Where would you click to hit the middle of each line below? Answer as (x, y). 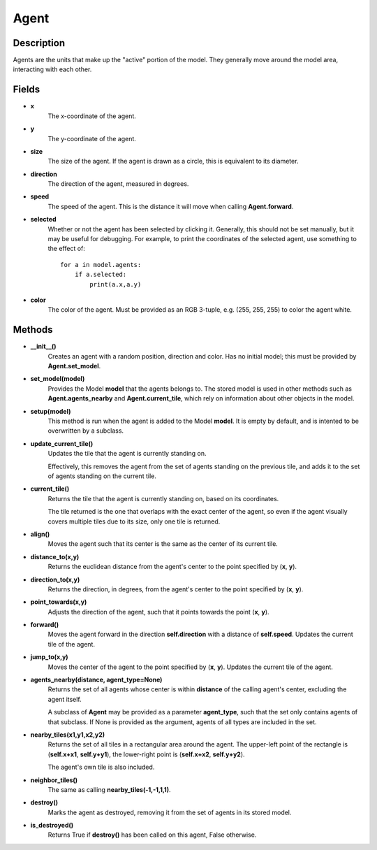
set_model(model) (58, 379)
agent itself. (65, 699)
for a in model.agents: (101, 265)
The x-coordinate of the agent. (92, 116)
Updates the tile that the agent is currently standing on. (127, 454)
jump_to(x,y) (50, 657)
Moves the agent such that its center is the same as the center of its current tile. (163, 544)
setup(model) (51, 411)
